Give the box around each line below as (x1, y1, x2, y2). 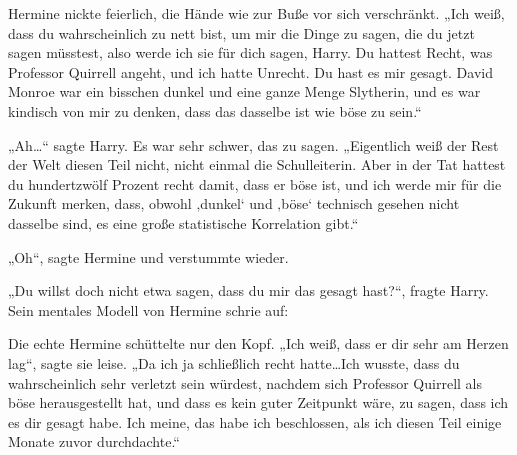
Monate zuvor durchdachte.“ (8, 431, 180, 452)
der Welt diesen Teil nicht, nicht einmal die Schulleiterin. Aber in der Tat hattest (8, 154, 506, 175)
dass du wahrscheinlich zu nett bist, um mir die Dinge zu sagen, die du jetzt (8, 22, 475, 43)
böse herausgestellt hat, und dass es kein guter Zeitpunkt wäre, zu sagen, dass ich (8, 392, 509, 413)
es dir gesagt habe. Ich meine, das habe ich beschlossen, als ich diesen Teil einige (8, 411, 502, 432)
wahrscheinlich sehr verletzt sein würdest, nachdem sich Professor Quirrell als (8, 372, 482, 393)
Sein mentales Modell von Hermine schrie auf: (8, 299, 289, 320)
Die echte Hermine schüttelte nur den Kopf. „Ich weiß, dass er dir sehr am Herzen (8, 333, 509, 354)
